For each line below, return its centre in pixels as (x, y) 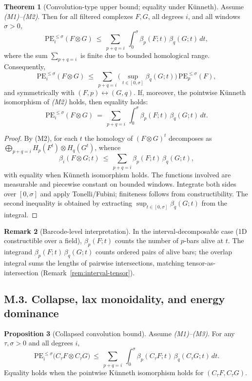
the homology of (109, 138)
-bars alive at (204, 240)
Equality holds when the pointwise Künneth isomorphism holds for (104, 372)
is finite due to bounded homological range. (145, 55)
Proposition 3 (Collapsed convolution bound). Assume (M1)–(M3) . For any (119, 333)
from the (214, 203)
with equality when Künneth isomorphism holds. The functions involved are (117, 174)
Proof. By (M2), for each (41, 138)
